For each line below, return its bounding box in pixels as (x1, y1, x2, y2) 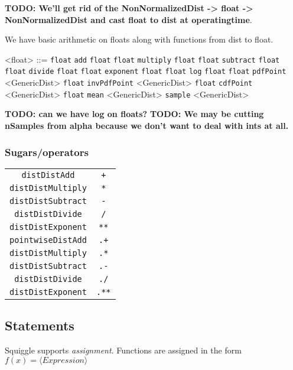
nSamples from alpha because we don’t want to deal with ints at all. (5, 119, 289, 131)
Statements (5, 316, 74, 335)
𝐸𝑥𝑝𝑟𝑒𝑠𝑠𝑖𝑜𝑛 (42, 356, 84, 365)
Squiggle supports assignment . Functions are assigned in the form (5, 344, 242, 356)
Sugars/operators (5, 144, 89, 159)
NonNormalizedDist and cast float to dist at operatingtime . (5, 13, 252, 25)
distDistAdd (21, 170, 75, 180)
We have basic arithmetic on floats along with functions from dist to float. (5, 33, 274, 46)
